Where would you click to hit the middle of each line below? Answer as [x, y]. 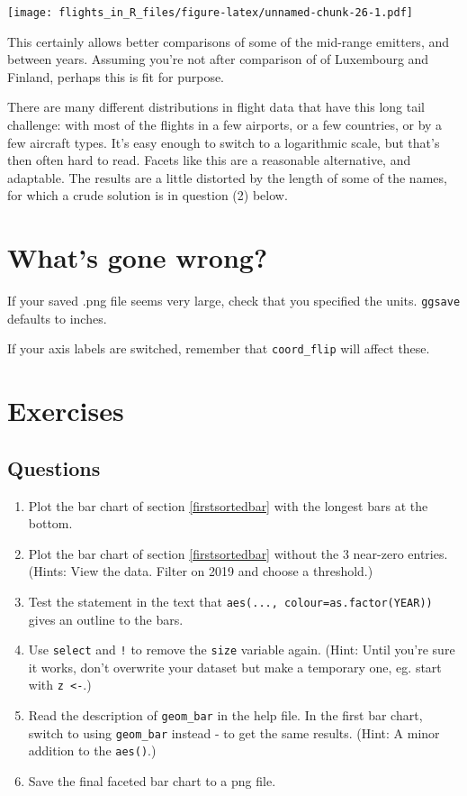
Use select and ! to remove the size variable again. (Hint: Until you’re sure [242, 650]
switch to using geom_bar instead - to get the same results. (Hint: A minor [234, 732]
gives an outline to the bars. [106, 619]
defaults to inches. [57, 318]
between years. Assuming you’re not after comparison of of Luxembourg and [218, 59]
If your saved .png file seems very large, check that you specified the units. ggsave [234, 301]
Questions [54, 467]
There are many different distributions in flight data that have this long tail [216, 107]
